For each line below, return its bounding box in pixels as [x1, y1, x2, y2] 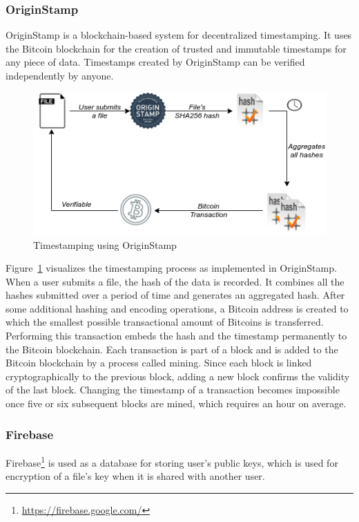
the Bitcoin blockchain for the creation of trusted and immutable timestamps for [6, 41, 347, 55]
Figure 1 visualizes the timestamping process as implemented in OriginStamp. [6, 261, 337, 275]
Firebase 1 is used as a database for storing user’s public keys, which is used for [6, 453, 338, 469]
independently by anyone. [6, 68, 114, 82]
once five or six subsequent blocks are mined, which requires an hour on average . [6, 396, 347, 411]
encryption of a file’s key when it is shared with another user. [6, 469, 265, 483]
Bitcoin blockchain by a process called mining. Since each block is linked [6, 355, 312, 370]
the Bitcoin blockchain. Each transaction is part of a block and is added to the [6, 342, 338, 356]
